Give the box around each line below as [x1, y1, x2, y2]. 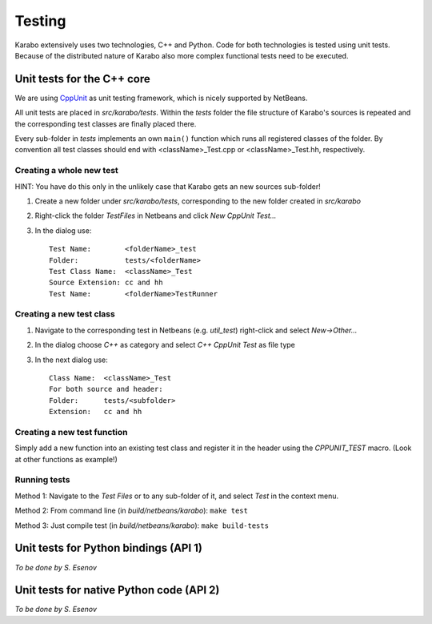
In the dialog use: [34, 225, 92, 236]
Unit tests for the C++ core [14, 72, 151, 86]
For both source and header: [49, 384, 163, 394]
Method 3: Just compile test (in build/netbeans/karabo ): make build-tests [14, 521, 270, 530]
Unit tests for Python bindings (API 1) [14, 541, 203, 555]
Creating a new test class [14, 308, 115, 320]
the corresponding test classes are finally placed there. [14, 119, 197, 128]
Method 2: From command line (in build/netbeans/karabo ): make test [14, 505, 248, 516]
